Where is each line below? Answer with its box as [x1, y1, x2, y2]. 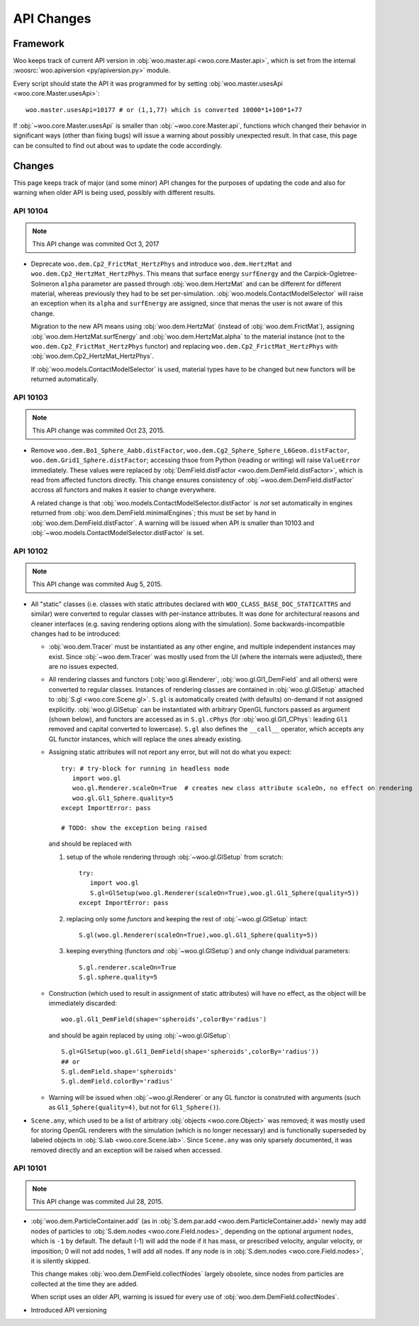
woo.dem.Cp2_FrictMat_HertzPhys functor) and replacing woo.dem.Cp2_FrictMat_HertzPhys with [30, 342, 338, 350]
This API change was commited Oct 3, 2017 [32, 240, 160, 248]
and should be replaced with [48, 840, 132, 848]
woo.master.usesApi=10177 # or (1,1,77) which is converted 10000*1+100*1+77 [26, 106, 303, 113]
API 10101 [13, 1163, 47, 1173]
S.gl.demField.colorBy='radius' [61, 1077, 174, 1086]
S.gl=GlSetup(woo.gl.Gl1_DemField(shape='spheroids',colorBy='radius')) [61, 1047, 319, 1056]
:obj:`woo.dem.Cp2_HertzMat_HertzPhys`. [30, 352, 155, 361]
